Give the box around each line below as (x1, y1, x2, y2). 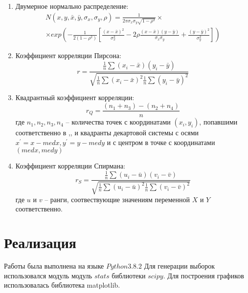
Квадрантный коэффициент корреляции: (15, 92, 135, 103)
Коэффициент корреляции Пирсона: (15, 50, 121, 61)
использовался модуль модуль (4, 270, 92, 280)
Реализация (4, 232, 76, 252)
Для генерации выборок (144, 261, 215, 271)
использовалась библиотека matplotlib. (4, 280, 120, 290)
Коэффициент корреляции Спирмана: (15, 161, 126, 171)
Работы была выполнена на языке (4, 261, 104, 271)
